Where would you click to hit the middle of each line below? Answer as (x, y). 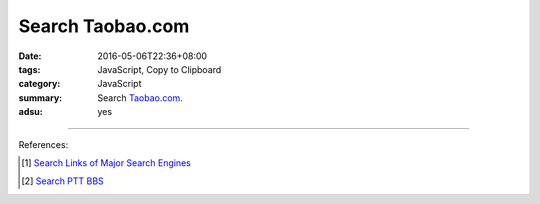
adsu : (31, 112)
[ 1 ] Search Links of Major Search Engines (106, 162)
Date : (30, 56)
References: (43, 144)
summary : (40, 97)
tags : (29, 69)
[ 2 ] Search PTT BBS (62, 181)
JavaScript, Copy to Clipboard (159, 69)
